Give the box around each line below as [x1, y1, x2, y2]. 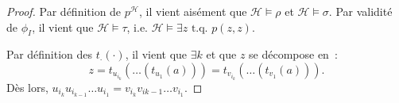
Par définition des [6, 46, 93, 63]
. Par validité [328, 3, 393, 19]
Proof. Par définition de [6, 3, 122, 19]
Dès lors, [6, 78, 48, 95]
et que [206, 46, 237, 63]
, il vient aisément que [139, 3, 247, 19]
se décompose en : [249, 46, 338, 63]
